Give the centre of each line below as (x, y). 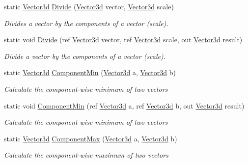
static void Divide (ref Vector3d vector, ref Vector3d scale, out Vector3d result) (123, 40)
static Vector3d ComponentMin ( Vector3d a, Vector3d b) (90, 72)
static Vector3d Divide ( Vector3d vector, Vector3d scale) (89, 6)
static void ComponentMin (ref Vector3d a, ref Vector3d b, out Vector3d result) (124, 105)
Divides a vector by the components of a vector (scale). (86, 23)
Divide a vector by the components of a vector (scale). (85, 56)
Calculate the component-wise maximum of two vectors (86, 155)
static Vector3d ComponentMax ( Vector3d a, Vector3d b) (91, 138)
